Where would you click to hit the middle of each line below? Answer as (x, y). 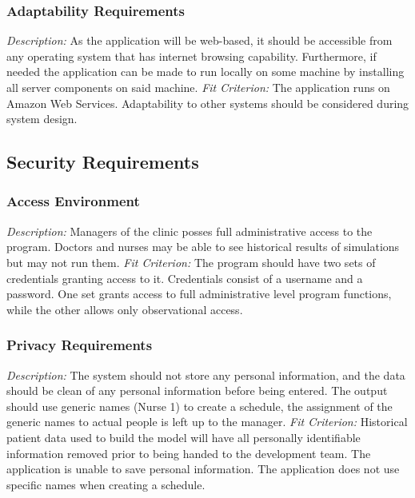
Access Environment (73, 201)
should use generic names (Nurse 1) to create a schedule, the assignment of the (200, 406)
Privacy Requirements (80, 345)
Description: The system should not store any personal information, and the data (206, 374)
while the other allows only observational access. (125, 309)
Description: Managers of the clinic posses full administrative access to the (190, 231)
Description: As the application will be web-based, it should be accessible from (200, 40)
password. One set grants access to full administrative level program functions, (199, 294)
